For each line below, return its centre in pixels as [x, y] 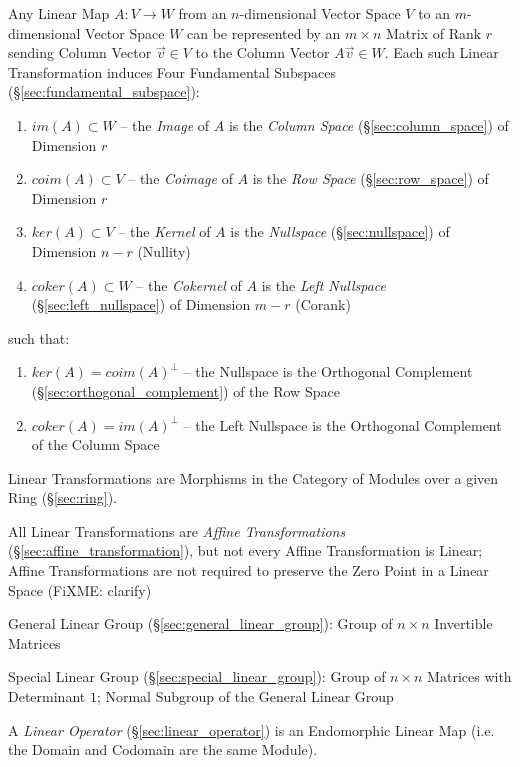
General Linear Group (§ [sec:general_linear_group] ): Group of [200, 623]
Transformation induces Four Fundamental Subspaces [172, 71]
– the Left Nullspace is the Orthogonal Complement [342, 424]
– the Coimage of [180, 178]
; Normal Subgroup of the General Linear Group [245, 696]
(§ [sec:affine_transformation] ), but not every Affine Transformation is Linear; [245, 550]
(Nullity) [164, 250]
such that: [39, 337]
